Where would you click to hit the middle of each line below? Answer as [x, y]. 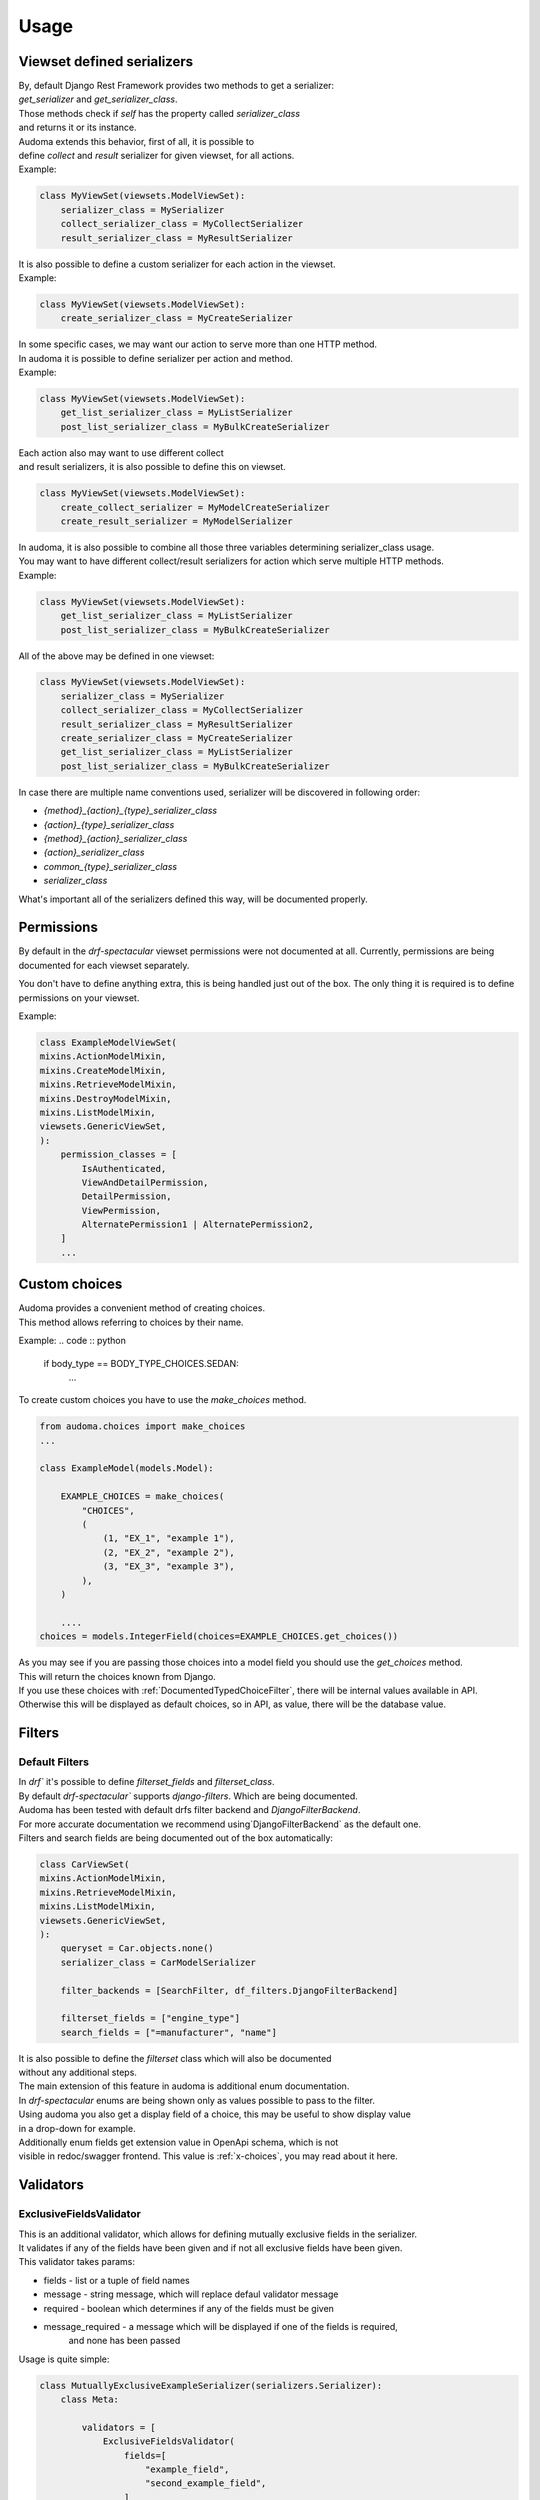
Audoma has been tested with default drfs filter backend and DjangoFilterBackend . [189, 1810]
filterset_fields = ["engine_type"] [150, 2018]
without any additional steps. [77, 2072]
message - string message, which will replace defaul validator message [191, 2294]
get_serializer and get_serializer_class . [98, 99]
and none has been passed [124, 2341]
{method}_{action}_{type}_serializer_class [130, 811]
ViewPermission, [121, 1210]
